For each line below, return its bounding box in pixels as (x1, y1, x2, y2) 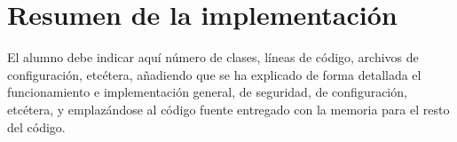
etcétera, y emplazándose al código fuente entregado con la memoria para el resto (7, 99, 450, 118)
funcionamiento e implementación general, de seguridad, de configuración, (7, 83, 407, 101)
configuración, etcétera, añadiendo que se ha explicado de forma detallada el (7, 65, 422, 83)
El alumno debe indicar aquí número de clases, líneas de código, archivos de (7, 48, 419, 67)
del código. (7, 117, 66, 136)
